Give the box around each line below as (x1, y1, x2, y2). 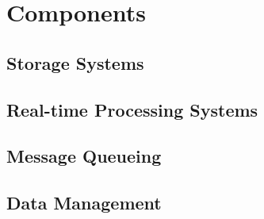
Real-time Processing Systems (6, 97, 258, 121)
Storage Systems (6, 50, 144, 75)
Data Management (6, 190, 162, 215)
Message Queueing (6, 144, 162, 168)
